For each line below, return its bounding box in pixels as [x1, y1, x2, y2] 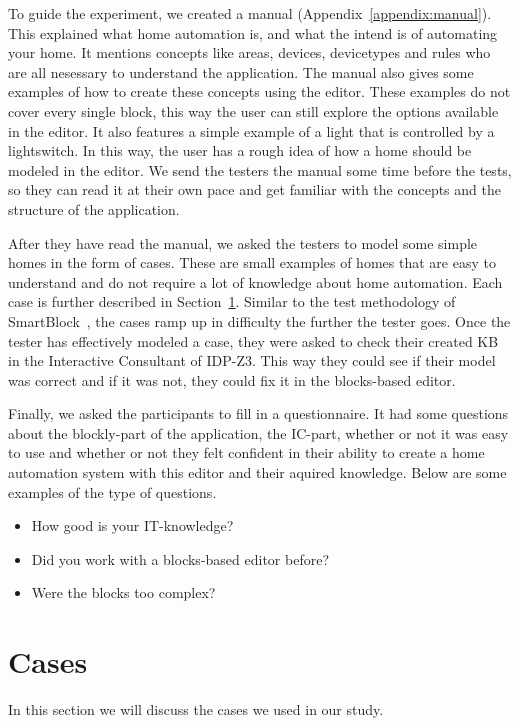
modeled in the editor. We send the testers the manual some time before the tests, [8, 159, 512, 180]
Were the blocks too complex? [31, 582, 216, 603]
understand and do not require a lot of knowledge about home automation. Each [8, 271, 503, 292]
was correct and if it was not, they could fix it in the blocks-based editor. [8, 369, 456, 390]
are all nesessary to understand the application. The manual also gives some [8, 61, 474, 82]
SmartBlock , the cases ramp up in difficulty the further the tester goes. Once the [8, 310, 511, 331]
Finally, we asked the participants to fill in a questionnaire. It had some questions [8, 403, 509, 424]
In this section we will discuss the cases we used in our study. [8, 699, 384, 720]
